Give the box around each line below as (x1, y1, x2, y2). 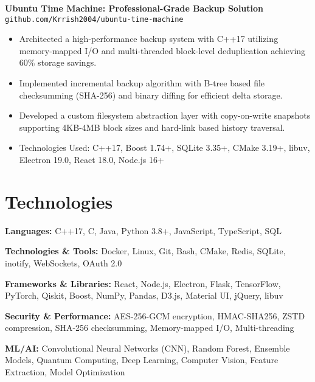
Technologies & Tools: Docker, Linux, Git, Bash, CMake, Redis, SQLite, (5, 245, 286, 257)
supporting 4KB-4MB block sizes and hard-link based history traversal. (19, 120, 285, 133)
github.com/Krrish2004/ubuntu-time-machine (5, 15, 184, 24)
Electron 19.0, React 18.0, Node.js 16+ (19, 153, 164, 165)
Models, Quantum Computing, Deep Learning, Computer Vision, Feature (5, 353, 279, 366)
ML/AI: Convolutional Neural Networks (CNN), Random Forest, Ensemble (5, 341, 290, 354)
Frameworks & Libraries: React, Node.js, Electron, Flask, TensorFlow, (5, 277, 281, 290)
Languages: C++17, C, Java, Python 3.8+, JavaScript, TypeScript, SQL (5, 224, 282, 237)
